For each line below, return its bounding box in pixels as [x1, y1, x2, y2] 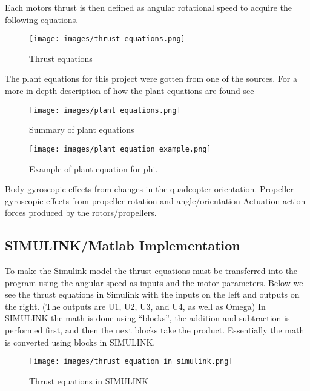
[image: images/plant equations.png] [29, 105, 181, 115]
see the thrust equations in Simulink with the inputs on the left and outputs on [5, 288, 300, 301]
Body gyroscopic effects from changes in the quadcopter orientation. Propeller [5, 182, 294, 195]
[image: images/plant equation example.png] [29, 144, 211, 153]
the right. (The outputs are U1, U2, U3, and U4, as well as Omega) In [5, 299, 266, 312]
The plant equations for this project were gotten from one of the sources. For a [5, 72, 297, 85]
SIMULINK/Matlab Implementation [5, 236, 240, 255]
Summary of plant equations [29, 123, 134, 136]
